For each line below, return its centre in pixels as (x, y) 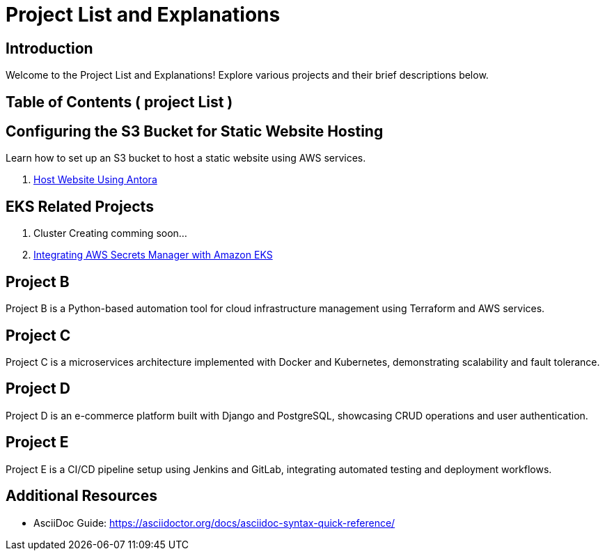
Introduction (49, 48)
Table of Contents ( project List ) (119, 102)
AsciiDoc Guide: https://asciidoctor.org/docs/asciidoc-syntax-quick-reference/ (214, 523)
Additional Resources (81, 496)
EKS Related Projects (80, 206)
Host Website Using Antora (95, 180)
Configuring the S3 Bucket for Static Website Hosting (195, 132)
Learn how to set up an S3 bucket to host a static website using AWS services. (186, 158)
